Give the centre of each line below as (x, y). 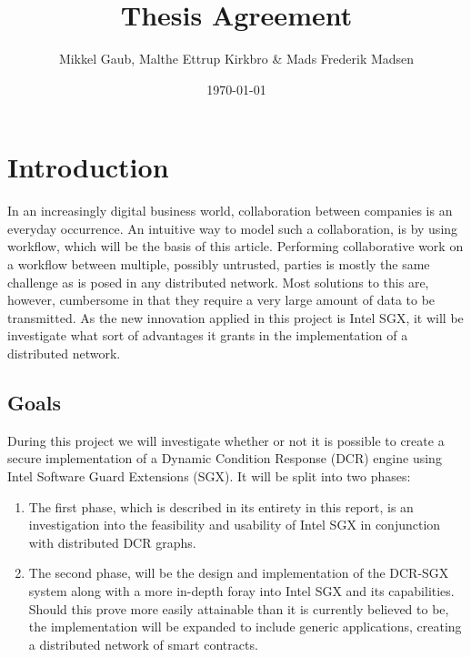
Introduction (88, 167)
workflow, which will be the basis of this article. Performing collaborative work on (235, 246)
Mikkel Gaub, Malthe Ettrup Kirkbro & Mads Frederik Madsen (236, 59)
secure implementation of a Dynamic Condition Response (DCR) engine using (225, 458)
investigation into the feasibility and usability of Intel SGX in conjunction (235, 525)
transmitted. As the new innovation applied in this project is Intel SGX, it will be (235, 317)
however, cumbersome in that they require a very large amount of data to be (221, 300)
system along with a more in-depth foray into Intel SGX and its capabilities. (241, 590)
